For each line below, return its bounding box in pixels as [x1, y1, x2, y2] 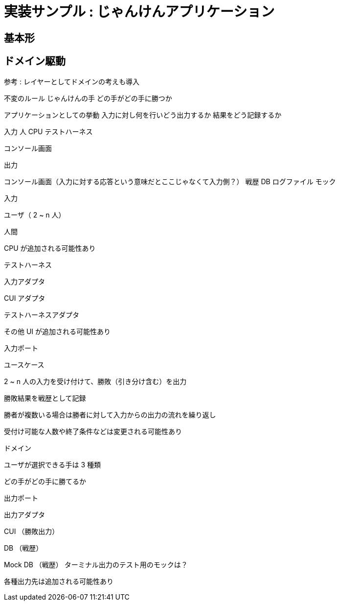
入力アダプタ [4, 277, 45, 286]
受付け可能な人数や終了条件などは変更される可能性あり [4, 427, 182, 436]
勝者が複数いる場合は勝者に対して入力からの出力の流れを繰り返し [4, 410, 216, 419]
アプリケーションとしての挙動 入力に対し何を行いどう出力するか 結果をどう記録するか [4, 110, 282, 119]
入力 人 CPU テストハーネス [4, 127, 93, 136]
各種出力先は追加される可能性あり [4, 577, 113, 585]
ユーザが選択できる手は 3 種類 [4, 460, 101, 469]
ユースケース [4, 360, 45, 369]
